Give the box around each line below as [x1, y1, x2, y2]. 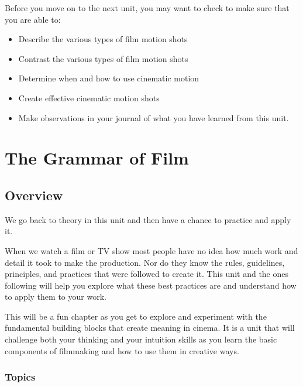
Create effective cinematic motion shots [18, 91, 160, 104]
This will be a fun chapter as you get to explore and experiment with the [5, 310, 267, 322]
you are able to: [5, 13, 61, 25]
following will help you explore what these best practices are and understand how [5, 279, 297, 291]
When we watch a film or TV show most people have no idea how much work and [5, 244, 298, 256]
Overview [5, 186, 63, 204]
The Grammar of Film [5, 146, 189, 170]
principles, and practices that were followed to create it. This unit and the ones [5, 268, 289, 280]
